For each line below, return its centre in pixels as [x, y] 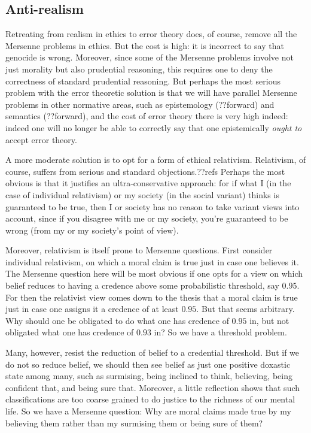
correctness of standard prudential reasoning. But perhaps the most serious [143, 81]
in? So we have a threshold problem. [220, 332]
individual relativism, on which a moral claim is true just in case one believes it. [152, 261]
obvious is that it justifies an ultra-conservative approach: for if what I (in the [148, 183]
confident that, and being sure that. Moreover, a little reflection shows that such [153, 387]
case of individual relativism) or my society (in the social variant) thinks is [142, 194]
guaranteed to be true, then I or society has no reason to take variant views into [153, 206]
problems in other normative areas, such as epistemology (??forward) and [140, 104]
